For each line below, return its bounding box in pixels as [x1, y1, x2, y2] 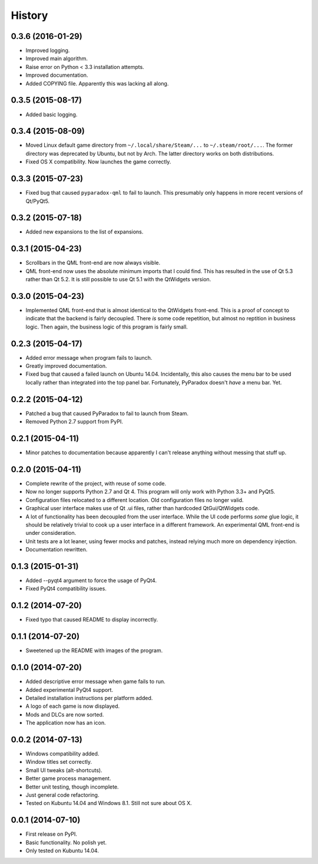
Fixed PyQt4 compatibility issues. [25, 585, 107, 592]
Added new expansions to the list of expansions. [25, 228, 144, 235]
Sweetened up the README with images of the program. [25, 647, 163, 654]
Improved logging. [25, 47, 70, 54]
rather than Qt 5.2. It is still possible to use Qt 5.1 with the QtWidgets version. [25, 276, 211, 283]
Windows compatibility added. [25, 750, 100, 757]
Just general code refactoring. [25, 791, 100, 799]
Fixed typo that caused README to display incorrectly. [25, 616, 158, 623]
